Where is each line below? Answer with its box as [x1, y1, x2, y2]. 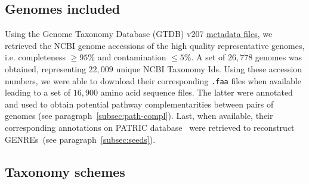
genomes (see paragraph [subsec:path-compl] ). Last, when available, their [5, 109, 273, 122]
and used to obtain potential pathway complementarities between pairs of [5, 97, 274, 110]
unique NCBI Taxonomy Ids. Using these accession [116, 62, 302, 75]
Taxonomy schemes [5, 162, 125, 180]
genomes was [255, 51, 302, 63]
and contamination [97, 51, 166, 63]
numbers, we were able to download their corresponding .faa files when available [5, 74, 301, 87]
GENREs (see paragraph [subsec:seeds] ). [5, 133, 156, 145]
